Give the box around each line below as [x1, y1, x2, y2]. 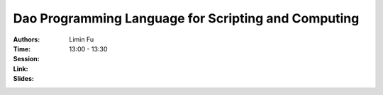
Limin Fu [69, 35, 94, 44]
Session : [13, 55, 40, 63]
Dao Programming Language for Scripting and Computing [13, 11, 360, 26]
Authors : [13, 35, 40, 44]
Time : [13, 44, 31, 53]
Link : [13, 64, 28, 73]
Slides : [13, 75, 35, 83]
